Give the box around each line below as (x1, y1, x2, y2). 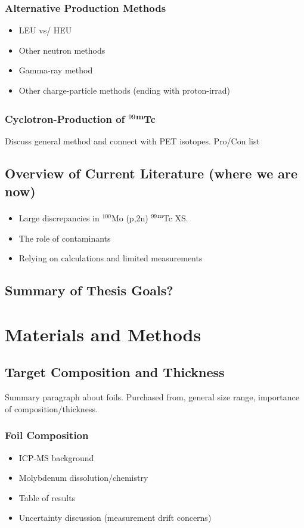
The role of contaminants (18, 231, 111, 244)
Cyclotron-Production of (5, 111, 125, 126)
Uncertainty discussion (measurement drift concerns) (18, 511, 212, 524)
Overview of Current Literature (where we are (5, 164, 298, 183)
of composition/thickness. (5, 402, 98, 415)
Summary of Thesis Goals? (5, 281, 173, 299)
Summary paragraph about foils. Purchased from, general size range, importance (5, 391, 299, 403)
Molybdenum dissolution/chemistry (18, 471, 148, 484)
